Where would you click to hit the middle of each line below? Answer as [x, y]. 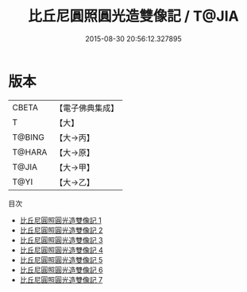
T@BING [29, 137]
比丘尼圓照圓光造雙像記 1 [60, 220]
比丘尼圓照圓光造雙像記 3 [61, 240]
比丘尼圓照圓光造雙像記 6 [61, 270]
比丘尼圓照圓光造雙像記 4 [61, 250]
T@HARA [30, 152]
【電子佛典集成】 [87, 108]
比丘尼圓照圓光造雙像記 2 [61, 230]
